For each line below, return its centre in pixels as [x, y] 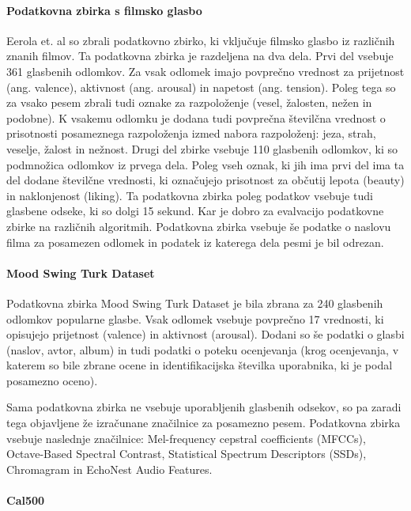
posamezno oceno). [52, 380]
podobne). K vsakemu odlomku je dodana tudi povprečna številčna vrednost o [196, 117]
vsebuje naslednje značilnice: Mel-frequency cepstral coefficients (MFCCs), [186, 438]
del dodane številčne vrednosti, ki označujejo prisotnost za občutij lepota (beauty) [205, 180]
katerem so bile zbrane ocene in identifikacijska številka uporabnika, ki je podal [200, 365]
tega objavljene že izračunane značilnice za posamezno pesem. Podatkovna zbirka [204, 423]
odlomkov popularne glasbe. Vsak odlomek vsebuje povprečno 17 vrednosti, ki [195, 318]
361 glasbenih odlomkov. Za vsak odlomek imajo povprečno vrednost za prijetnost [205, 71]
